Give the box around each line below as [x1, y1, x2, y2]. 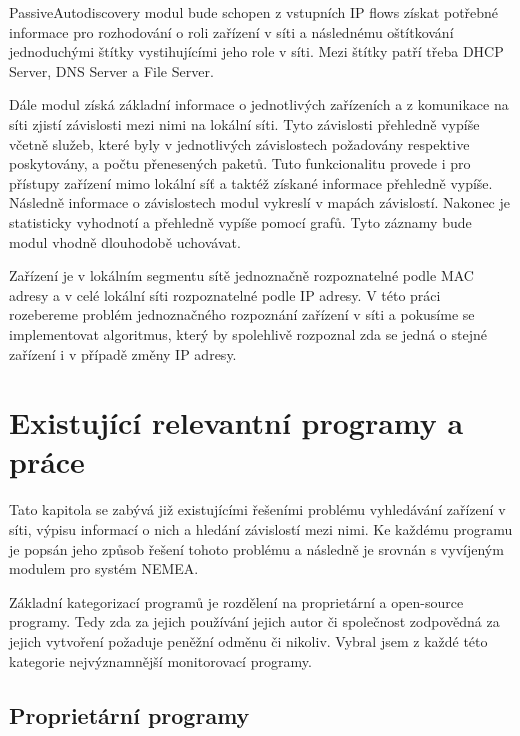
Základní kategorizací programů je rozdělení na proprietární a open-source [9, 591, 464, 612]
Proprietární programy [9, 699, 250, 730]
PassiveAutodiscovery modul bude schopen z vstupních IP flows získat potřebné [9, 2, 499, 22]
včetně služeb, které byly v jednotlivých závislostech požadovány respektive [9, 133, 470, 154]
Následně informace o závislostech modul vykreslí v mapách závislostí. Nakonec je [9, 192, 510, 213]
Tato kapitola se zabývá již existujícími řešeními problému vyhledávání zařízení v [9, 499, 506, 520]
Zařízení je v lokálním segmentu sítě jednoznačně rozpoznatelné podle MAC [9, 265, 474, 286]
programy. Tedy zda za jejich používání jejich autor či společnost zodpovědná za [9, 611, 500, 632]
